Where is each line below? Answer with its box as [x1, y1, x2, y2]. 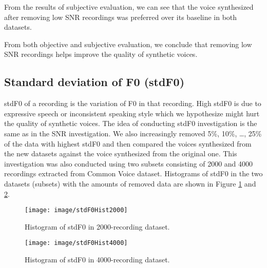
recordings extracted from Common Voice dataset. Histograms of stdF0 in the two [4, 168, 263, 179]
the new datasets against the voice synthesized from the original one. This [4, 148, 237, 159]
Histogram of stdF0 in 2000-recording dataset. [25, 221, 170, 232]
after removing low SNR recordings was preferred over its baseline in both [4, 11, 237, 22]
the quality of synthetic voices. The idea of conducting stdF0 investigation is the [4, 118, 257, 129]
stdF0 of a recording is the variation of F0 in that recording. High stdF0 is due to [4, 98, 261, 109]
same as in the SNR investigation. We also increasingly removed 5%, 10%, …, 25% [4, 128, 262, 138]
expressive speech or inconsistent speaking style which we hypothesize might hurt [4, 108, 260, 118]
